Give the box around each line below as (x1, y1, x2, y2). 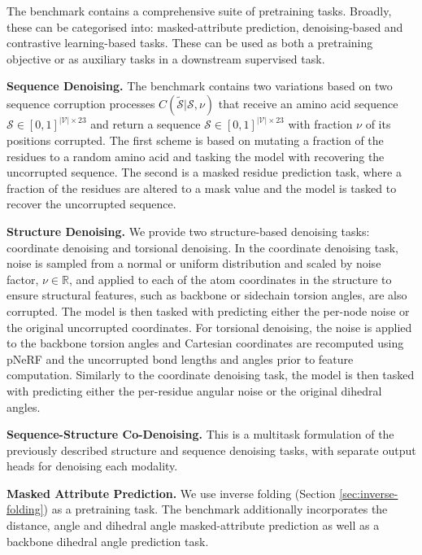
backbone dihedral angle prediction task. (7, 532, 209, 549)
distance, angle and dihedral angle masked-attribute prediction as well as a (7, 517, 380, 534)
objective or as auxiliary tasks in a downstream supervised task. (7, 50, 325, 67)
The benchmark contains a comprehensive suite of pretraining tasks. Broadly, (7, 2, 392, 19)
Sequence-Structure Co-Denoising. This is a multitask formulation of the (7, 426, 394, 443)
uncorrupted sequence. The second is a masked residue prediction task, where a (7, 164, 402, 181)
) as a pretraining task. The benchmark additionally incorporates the (43, 500, 388, 518)
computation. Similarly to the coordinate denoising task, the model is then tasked (7, 366, 415, 383)
